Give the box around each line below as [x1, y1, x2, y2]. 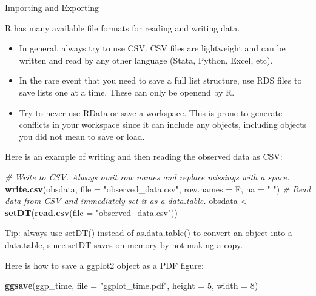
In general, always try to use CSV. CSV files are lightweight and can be [19, 42, 286, 54]
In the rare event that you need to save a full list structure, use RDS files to [19, 74, 302, 87]
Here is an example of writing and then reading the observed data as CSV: [5, 150, 283, 163]
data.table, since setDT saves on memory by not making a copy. [5, 238, 243, 251]
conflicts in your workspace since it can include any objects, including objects [19, 118, 307, 131]
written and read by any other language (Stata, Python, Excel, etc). [19, 53, 273, 66]
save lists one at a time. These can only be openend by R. [19, 85, 235, 98]
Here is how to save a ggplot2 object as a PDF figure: [5, 258, 204, 271]
